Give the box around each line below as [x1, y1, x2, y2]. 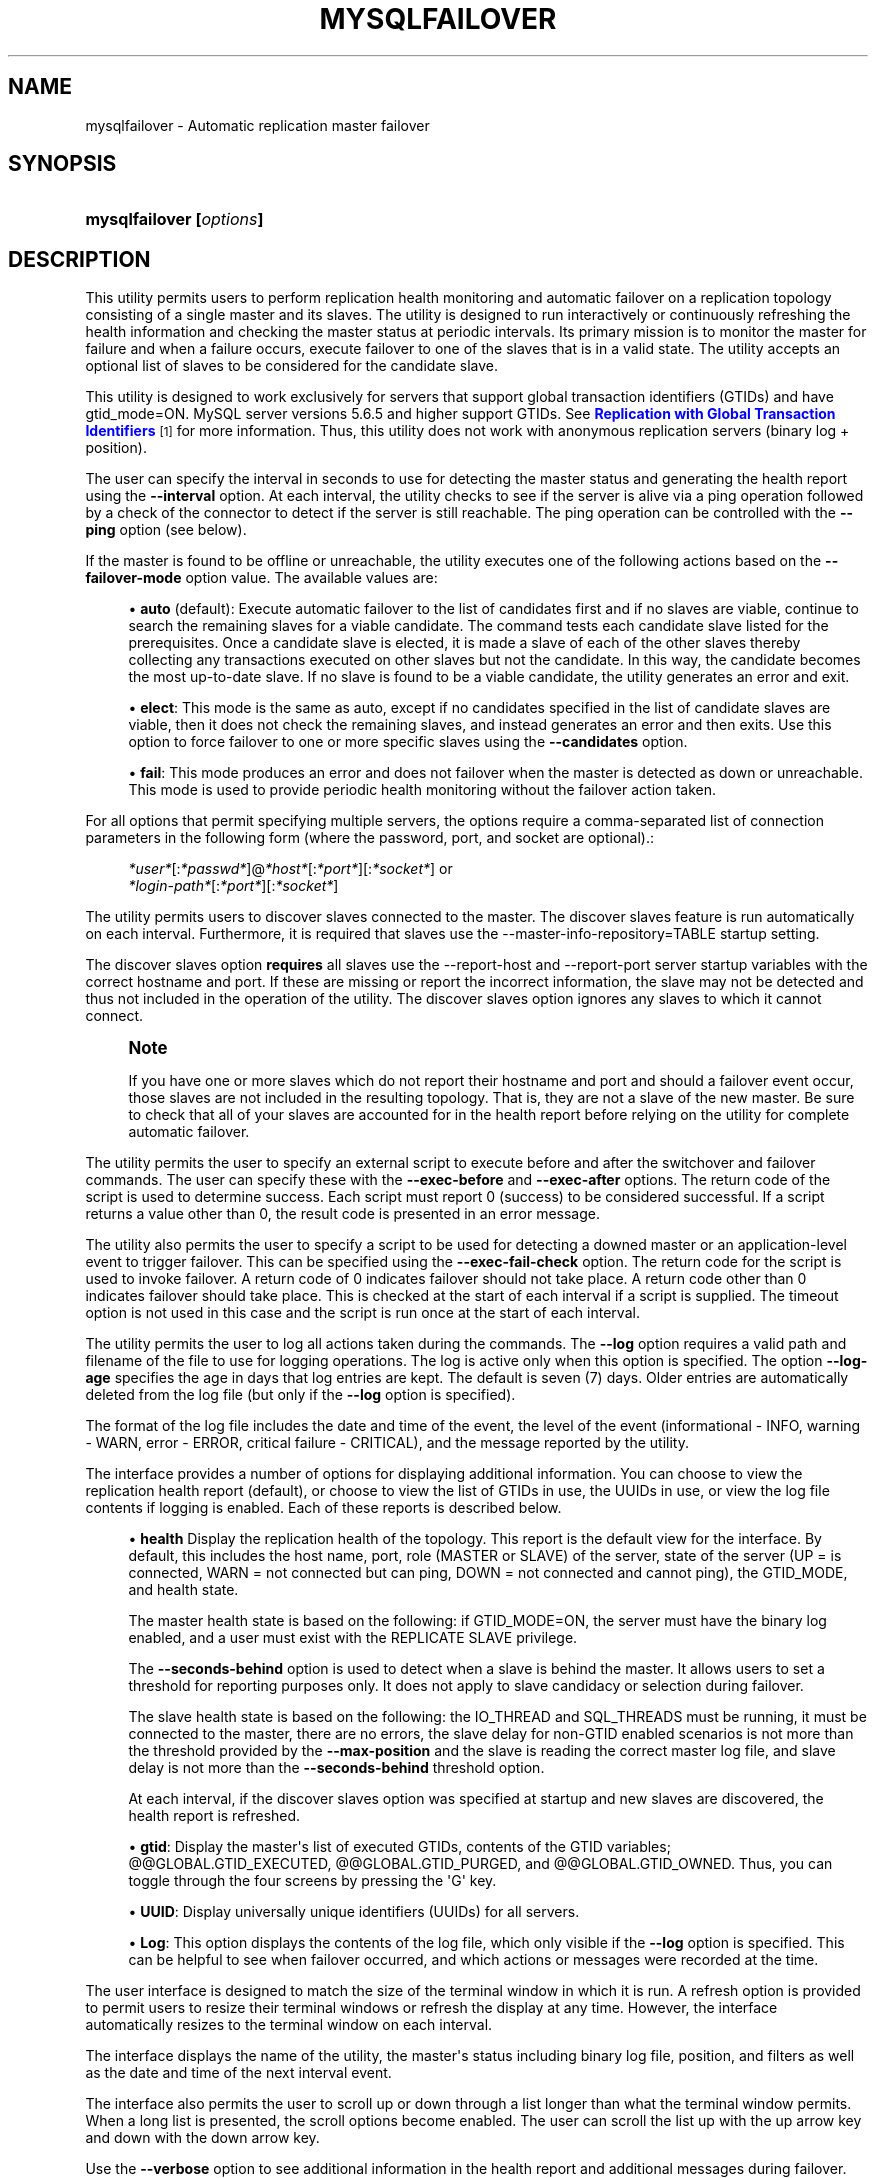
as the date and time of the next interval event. [85, 2064, 392, 2082]
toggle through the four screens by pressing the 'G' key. [128, 1872, 497, 1890]
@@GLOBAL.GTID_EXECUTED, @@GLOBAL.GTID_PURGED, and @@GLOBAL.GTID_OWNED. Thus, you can [128, 1855, 833, 1873]
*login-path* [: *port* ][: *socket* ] [128, 877, 339, 895]
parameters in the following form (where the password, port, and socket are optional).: [85, 829, 655, 847]
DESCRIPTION [8, 246, 151, 272]
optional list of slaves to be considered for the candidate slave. [85, 357, 499, 375]
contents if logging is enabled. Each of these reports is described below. [85, 1499, 562, 1517]
